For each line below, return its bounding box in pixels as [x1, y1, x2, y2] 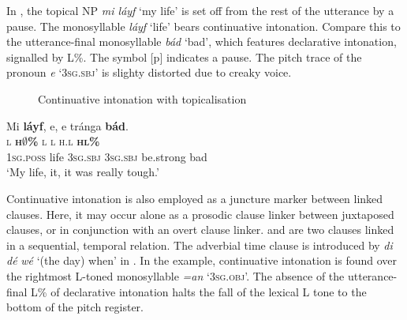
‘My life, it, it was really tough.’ [6, 164, 159, 180]
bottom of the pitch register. [6, 299, 144, 315]
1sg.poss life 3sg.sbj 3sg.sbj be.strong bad [6, 148, 207, 164]
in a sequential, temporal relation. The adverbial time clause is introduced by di [6, 236, 393, 253]
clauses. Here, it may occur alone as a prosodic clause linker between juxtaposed [6, 205, 394, 222]
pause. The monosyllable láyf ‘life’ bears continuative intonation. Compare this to [6, 17, 401, 34]
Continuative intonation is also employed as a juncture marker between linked [6, 190, 383, 206]
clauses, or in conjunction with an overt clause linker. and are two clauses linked [6, 221, 394, 238]
